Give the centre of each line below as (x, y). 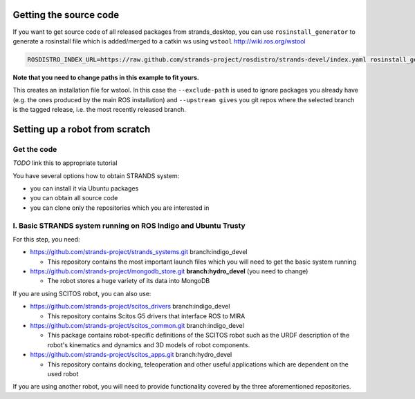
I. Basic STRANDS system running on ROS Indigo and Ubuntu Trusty (129, 226)
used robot (63, 373)
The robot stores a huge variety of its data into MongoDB (129, 281)
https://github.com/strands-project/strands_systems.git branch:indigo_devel (139, 252)
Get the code (35, 149)
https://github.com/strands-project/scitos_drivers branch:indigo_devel (130, 306)
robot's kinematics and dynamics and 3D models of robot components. (149, 344)
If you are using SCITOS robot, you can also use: (82, 293)
